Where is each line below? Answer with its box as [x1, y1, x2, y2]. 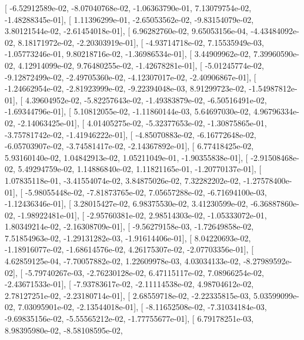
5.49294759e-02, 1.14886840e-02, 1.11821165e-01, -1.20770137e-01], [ [18, 163, 262, 175]
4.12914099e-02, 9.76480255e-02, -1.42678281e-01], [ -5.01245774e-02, [18, 59, 264, 71]
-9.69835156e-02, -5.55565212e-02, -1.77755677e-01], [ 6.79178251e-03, [5, 312, 254, 325]
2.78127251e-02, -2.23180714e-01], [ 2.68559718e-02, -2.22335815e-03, [5, 289, 251, 301]
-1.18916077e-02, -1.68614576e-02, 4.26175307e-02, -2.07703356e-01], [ [5, 243, 254, 255]
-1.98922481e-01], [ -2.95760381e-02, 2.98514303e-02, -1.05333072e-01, [18, 208, 267, 221]
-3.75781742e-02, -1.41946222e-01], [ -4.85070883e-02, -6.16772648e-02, [5, 128, 256, 140]
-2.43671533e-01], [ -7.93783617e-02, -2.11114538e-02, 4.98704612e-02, [5, 278, 254, 290]
